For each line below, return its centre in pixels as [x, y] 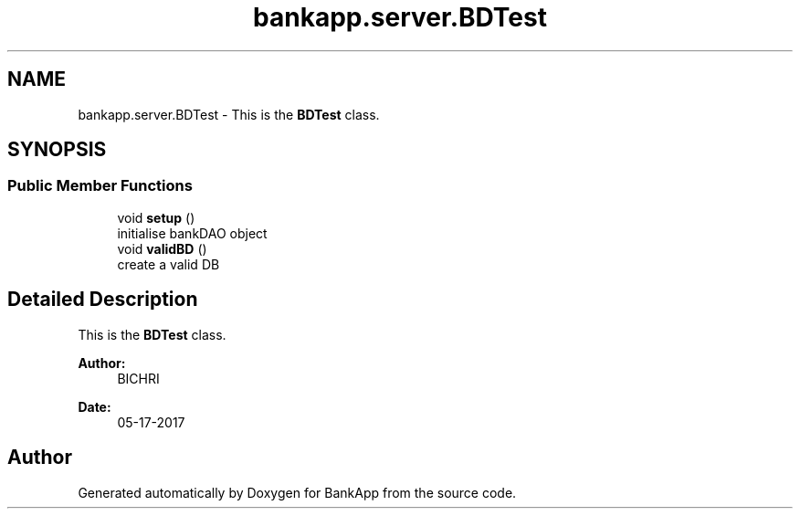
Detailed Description [103, 300]
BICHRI [138, 378]
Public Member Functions [100, 186]
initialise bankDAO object [192, 233]
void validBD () [162, 248]
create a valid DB [168, 264]
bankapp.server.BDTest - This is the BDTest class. [229, 114]
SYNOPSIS [57, 150]
